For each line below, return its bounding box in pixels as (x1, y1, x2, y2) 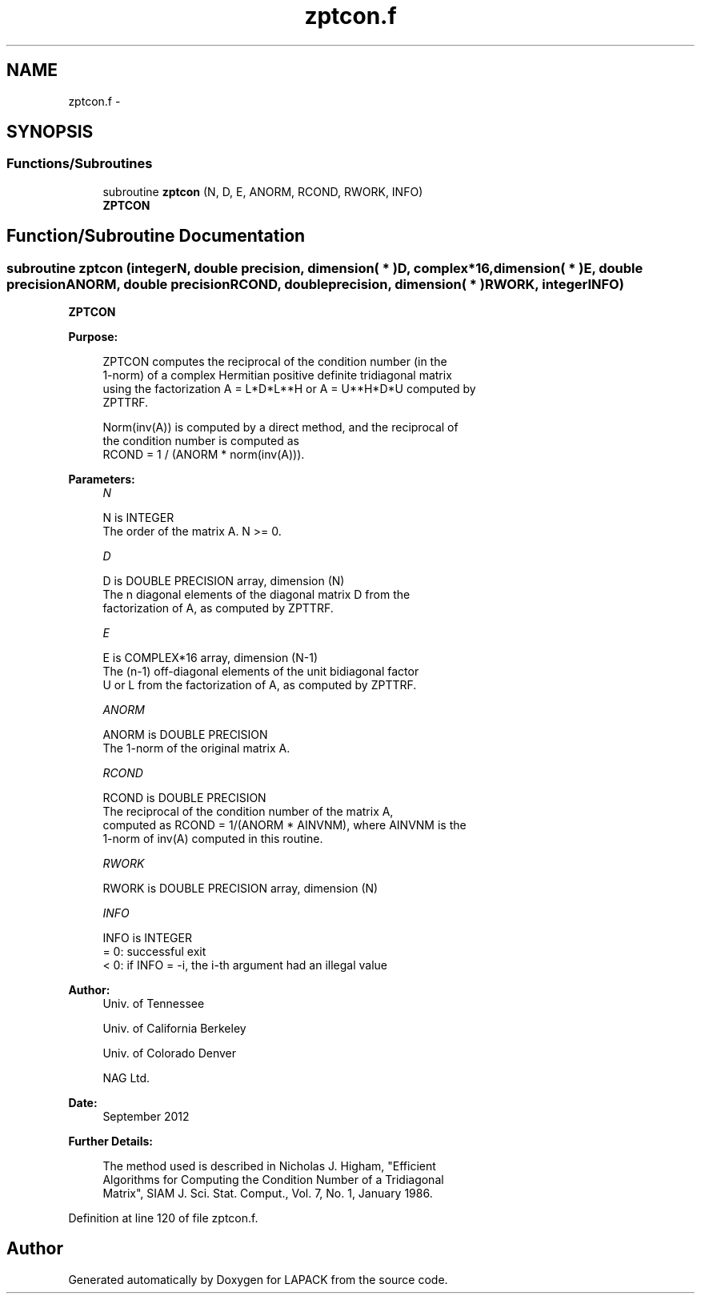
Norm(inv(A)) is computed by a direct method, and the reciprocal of (102, 420, 459, 435)
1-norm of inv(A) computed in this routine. (102, 832, 323, 846)
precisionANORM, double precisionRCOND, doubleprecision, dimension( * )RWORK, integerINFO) (6, 275, 624, 292)
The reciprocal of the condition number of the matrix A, (102, 804, 394, 819)
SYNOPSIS (6, 122, 94, 142)
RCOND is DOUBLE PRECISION (102, 791, 266, 805)
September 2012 (102, 1109, 190, 1124)
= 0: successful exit (102, 945, 206, 959)
